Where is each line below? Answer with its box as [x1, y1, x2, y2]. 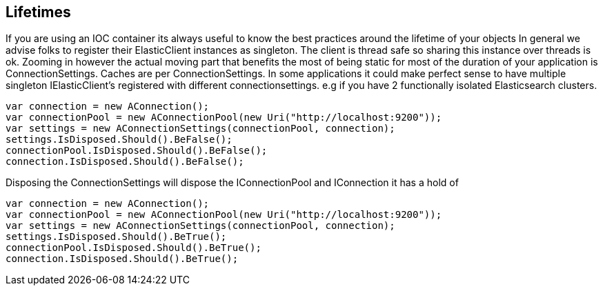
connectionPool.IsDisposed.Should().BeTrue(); [6, 242, 261, 254]
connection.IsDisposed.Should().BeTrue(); [6, 253, 239, 265]
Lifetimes [6, 3, 71, 21]
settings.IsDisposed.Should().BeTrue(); [6, 231, 227, 243]
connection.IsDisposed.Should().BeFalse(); [6, 156, 244, 168]
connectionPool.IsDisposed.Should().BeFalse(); [6, 145, 268, 157]
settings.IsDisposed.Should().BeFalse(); [6, 134, 233, 145]
